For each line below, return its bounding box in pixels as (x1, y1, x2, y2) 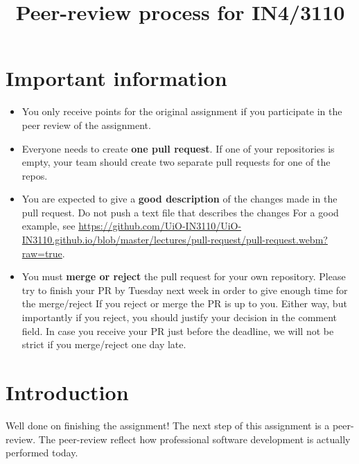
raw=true (21, 246, 62, 260)
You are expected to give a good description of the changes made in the (21, 191, 338, 206)
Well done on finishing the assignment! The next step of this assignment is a (6, 418, 330, 432)
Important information (6, 64, 227, 92)
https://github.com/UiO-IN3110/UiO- (78, 218, 242, 233)
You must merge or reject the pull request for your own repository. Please (21, 269, 346, 284)
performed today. (6, 445, 78, 460)
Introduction (6, 378, 129, 406)
